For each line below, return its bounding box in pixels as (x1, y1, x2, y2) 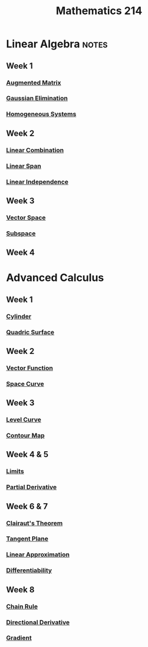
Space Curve (6, 379, 44, 387)
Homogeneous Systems (6, 110, 77, 119)
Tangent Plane (6, 535, 48, 543)
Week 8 (6, 584, 35, 595)
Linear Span (6, 162, 41, 170)
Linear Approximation (6, 550, 70, 559)
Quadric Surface (6, 328, 55, 336)
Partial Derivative (6, 483, 57, 491)
